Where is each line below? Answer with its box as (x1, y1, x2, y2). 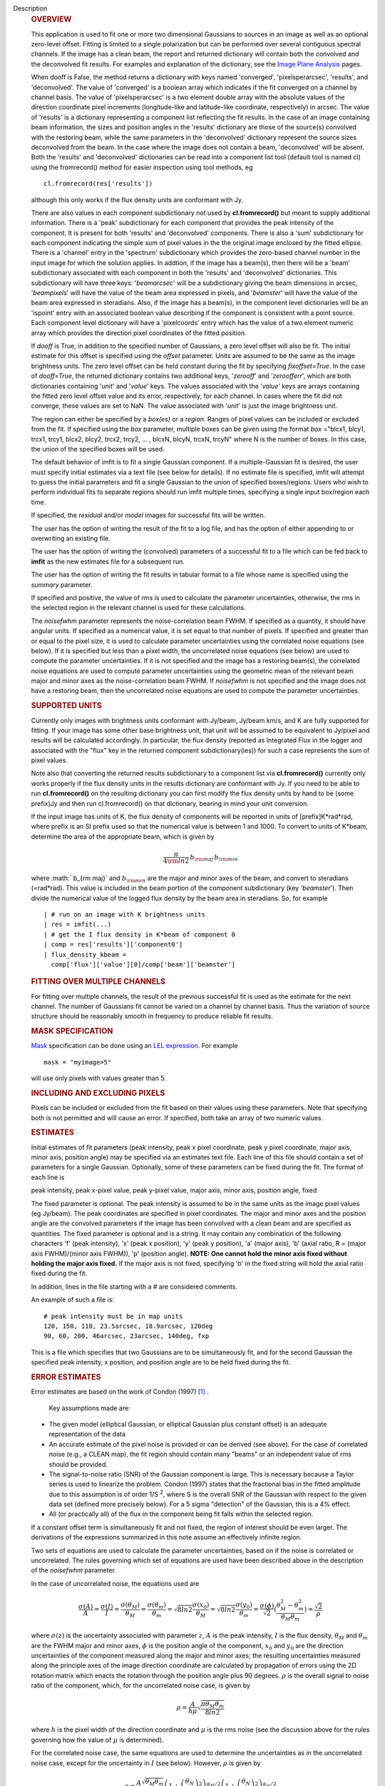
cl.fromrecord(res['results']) (43, 179, 153, 188)
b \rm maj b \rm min (190, 853, 238, 863)
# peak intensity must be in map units (43, 1312, 183, 1320)
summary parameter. (31, 580, 93, 589)
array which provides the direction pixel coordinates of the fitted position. (31, 329, 247, 337)
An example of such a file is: (31, 1295, 114, 1304)
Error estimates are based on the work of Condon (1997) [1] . (31, 1387, 210, 1396)
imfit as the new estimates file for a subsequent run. (31, 557, 185, 566)
